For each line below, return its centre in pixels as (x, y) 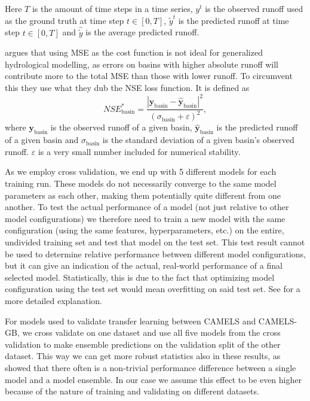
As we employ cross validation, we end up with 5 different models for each (141, 171)
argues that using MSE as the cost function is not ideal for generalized (134, 52)
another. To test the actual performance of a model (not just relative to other (147, 207)
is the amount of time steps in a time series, (112, 8)
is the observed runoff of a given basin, (121, 127)
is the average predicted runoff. (142, 32)
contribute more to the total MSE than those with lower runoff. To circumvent (149, 76)
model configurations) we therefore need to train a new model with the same (145, 218)
